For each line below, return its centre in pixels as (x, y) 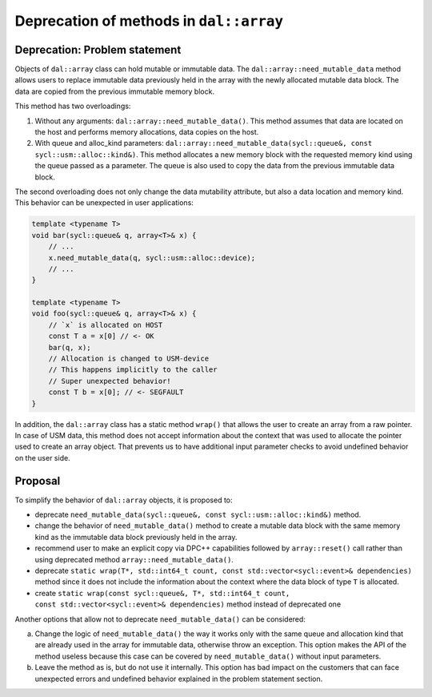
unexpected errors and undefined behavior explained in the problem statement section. (179, 679)
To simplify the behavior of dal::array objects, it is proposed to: (124, 500)
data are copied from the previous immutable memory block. (115, 91)
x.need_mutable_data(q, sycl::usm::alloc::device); (152, 258)
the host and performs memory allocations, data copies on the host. (147, 132)
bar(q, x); (70, 347)
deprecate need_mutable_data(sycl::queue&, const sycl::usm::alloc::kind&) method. (198, 515)
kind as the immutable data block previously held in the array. (136, 537)
